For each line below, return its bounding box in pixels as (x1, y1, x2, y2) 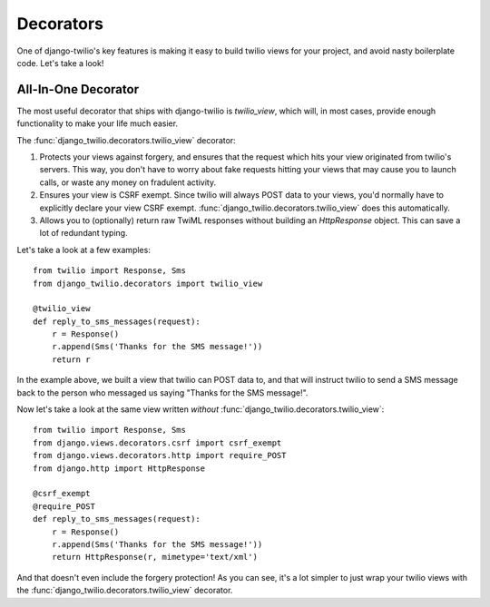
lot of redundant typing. (39, 228, 128, 239)
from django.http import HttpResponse (33, 463, 206, 474)
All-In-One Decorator (16, 82, 140, 97)
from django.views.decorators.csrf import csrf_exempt (33, 437, 282, 448)
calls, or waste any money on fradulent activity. (39, 177, 217, 188)
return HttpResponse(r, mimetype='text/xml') (51, 552, 259, 563)
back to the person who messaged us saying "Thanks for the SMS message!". (16, 387, 309, 398)
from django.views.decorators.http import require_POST (33, 450, 287, 461)
